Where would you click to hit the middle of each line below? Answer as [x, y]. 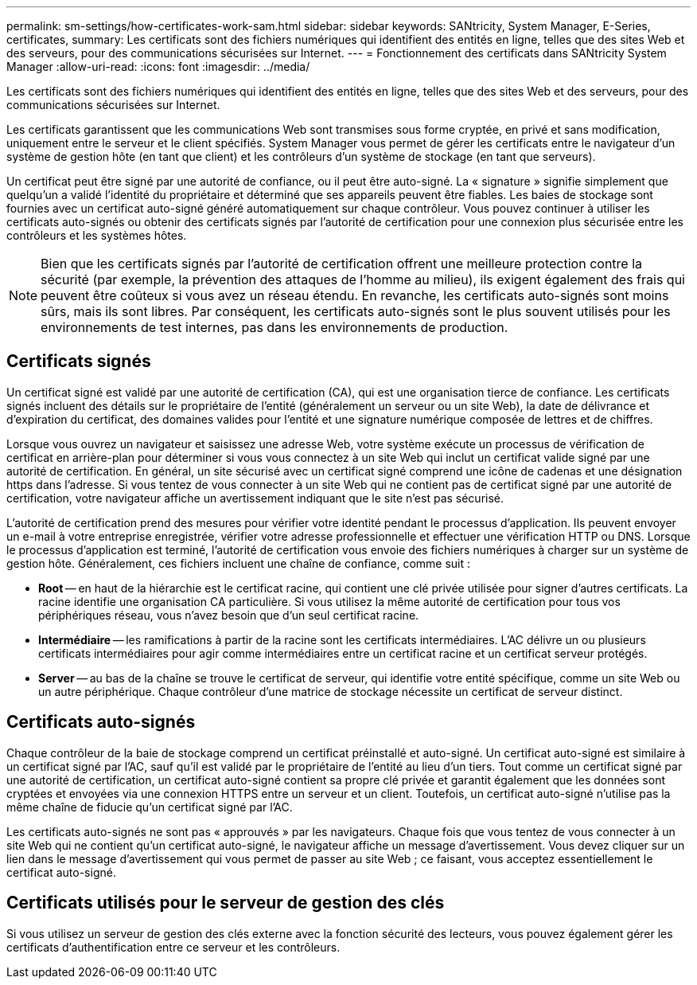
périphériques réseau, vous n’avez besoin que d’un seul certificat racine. [229, 615]
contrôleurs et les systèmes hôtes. [97, 235]
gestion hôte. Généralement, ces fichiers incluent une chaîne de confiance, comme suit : [239, 563]
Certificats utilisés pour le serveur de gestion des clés [226, 903]
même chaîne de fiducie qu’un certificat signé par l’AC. [150, 807]
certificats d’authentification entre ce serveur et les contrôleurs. [173, 947]
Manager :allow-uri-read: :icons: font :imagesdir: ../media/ [158, 66]
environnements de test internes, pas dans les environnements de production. [275, 327]
